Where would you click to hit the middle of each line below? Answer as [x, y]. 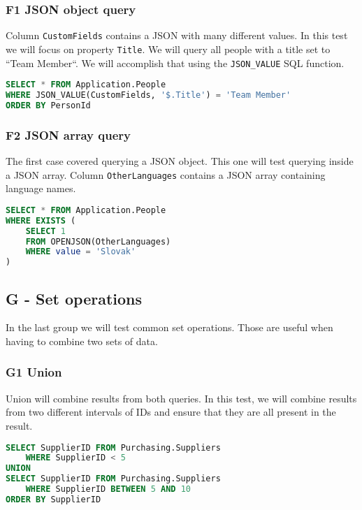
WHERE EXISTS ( [41, 220]
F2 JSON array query [68, 134]
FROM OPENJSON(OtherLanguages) [98, 241]
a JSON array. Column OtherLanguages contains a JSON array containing [166, 174]
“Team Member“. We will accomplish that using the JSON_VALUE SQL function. [175, 63]
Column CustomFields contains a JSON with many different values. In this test [177, 35]
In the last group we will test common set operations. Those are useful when [169, 327]
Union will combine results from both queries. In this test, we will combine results [181, 398]
